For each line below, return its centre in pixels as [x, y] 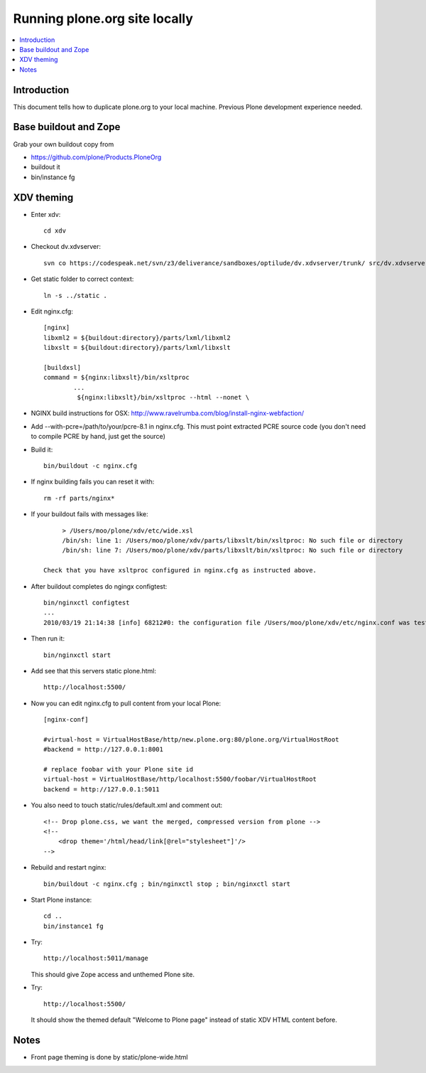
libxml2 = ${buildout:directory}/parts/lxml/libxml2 [137, 337]
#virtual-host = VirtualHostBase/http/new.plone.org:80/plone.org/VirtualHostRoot [191, 739]
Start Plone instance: [61, 899]
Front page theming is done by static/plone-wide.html [109, 1057]
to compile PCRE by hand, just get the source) [98, 437]
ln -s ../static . [76, 295]
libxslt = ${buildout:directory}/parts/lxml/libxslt [137, 348]
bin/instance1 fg [73, 926]
